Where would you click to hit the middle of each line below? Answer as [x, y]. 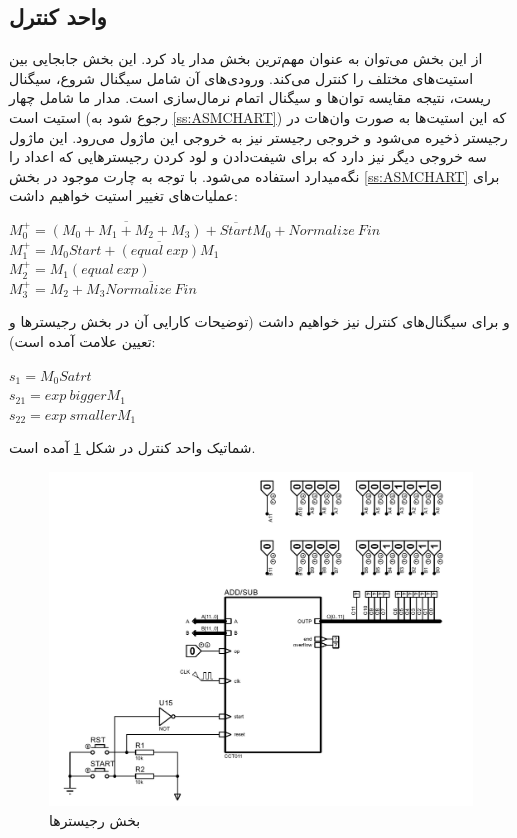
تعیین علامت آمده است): [82, 340]
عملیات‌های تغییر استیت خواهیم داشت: [123, 195]
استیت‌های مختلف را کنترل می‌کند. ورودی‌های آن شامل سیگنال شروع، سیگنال [241, 77]
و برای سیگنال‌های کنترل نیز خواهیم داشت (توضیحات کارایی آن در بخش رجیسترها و [259, 321]
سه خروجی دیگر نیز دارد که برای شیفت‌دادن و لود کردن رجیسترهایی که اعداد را [248, 156]
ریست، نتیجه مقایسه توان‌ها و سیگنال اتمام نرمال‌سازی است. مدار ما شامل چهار [250, 97]
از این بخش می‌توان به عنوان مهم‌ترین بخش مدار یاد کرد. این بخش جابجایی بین [246, 58]
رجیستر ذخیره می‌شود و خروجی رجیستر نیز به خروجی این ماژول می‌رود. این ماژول [258, 136]
